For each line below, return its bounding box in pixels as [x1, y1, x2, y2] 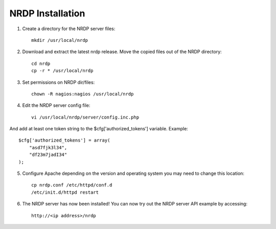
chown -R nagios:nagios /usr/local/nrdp [31, 91, 134, 97]
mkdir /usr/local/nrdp [31, 37, 88, 43]
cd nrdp [31, 60, 51, 66]
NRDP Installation [9, 8, 85, 19]
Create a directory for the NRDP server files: [22, 26, 116, 32]
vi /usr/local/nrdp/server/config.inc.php [31, 114, 140, 120]
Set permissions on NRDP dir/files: [22, 79, 95, 85]
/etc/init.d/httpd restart [31, 189, 99, 195]
